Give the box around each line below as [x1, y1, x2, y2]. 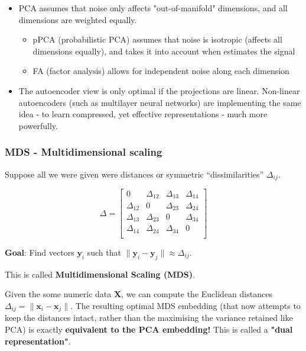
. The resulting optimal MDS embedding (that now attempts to [70, 299, 301, 311]
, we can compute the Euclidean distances [121, 288, 272, 300]
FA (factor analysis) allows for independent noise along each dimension [32, 65, 289, 77]
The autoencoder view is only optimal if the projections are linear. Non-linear [18, 84, 300, 96]
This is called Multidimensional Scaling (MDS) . [5, 268, 195, 280]
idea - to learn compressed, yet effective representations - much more [18, 108, 268, 120]
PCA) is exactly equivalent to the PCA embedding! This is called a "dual [5, 323, 293, 336]
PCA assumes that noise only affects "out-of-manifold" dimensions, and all [18, 2, 288, 14]
